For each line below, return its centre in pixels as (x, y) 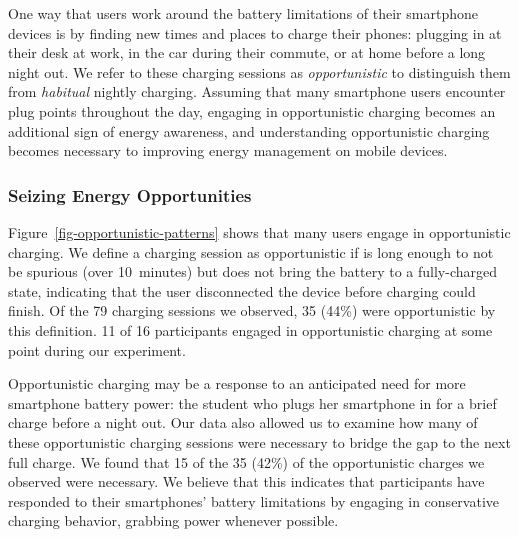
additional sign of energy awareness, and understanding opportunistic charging (249, 130)
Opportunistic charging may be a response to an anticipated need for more (237, 383)
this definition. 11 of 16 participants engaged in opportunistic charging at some (250, 329)
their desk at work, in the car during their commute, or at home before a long (247, 52)
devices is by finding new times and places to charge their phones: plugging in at (255, 32)
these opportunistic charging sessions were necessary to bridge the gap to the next (259, 441)
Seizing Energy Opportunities (130, 194)
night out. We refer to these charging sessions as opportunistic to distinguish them (259, 71)
